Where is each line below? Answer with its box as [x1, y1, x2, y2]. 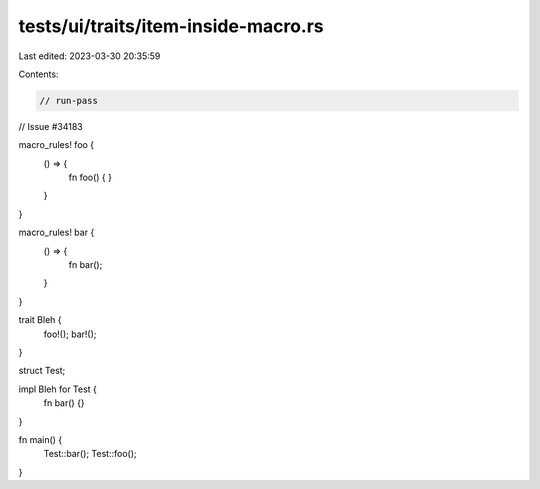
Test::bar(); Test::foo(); [43, 448, 137, 460]
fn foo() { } [68, 171, 112, 184]
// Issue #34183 [18, 120, 84, 132]
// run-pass [39, 95, 99, 106]
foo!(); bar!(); [43, 328, 97, 340]
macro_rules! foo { [18, 139, 95, 151]
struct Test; [18, 365, 66, 377]
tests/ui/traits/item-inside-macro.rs [18, 15, 324, 37]
